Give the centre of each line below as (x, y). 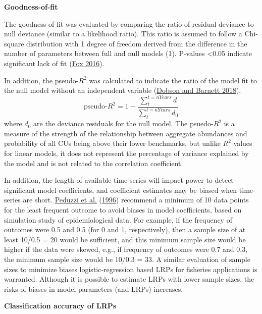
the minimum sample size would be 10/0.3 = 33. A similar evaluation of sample (127, 259)
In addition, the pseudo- (41, 80)
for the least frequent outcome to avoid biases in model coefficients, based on (123, 209)
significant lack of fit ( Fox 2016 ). (54, 63)
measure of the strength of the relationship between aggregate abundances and (126, 133)
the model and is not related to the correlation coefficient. (94, 163)
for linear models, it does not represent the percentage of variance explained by (126, 153)
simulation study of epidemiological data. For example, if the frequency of (118, 219)
